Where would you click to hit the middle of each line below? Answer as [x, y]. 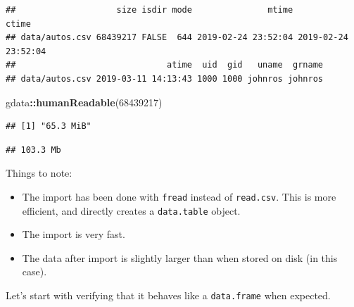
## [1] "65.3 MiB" [49, 126]
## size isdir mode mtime [150, 10]
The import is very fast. [74, 234]
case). [34, 271]
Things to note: [39, 173]
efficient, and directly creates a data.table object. [131, 210]
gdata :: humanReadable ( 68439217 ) [84, 102]
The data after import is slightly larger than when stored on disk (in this [180, 257]
